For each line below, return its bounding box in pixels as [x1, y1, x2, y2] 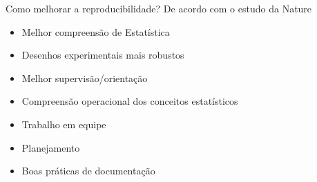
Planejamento [21, 140, 80, 154]
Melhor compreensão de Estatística [21, 24, 170, 39]
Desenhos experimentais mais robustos [21, 48, 184, 62]
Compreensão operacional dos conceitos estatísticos [21, 94, 238, 108]
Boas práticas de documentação [21, 163, 155, 178]
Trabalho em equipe [21, 117, 106, 131]
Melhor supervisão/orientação [21, 70, 148, 85]
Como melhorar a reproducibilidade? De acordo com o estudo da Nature [6, 1, 312, 15]
